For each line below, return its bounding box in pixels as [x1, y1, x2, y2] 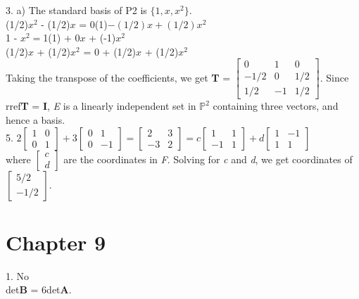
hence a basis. [6, 113, 65, 127]
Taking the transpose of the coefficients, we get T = [6, 70, 231, 84]
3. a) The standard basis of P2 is [6, 3, 147, 17]
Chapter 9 [6, 227, 106, 256]
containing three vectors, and [213, 98, 339, 113]
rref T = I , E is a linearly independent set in [6, 98, 196, 113]
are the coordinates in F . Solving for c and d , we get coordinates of [63, 151, 353, 166]
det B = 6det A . [6, 282, 72, 297]
